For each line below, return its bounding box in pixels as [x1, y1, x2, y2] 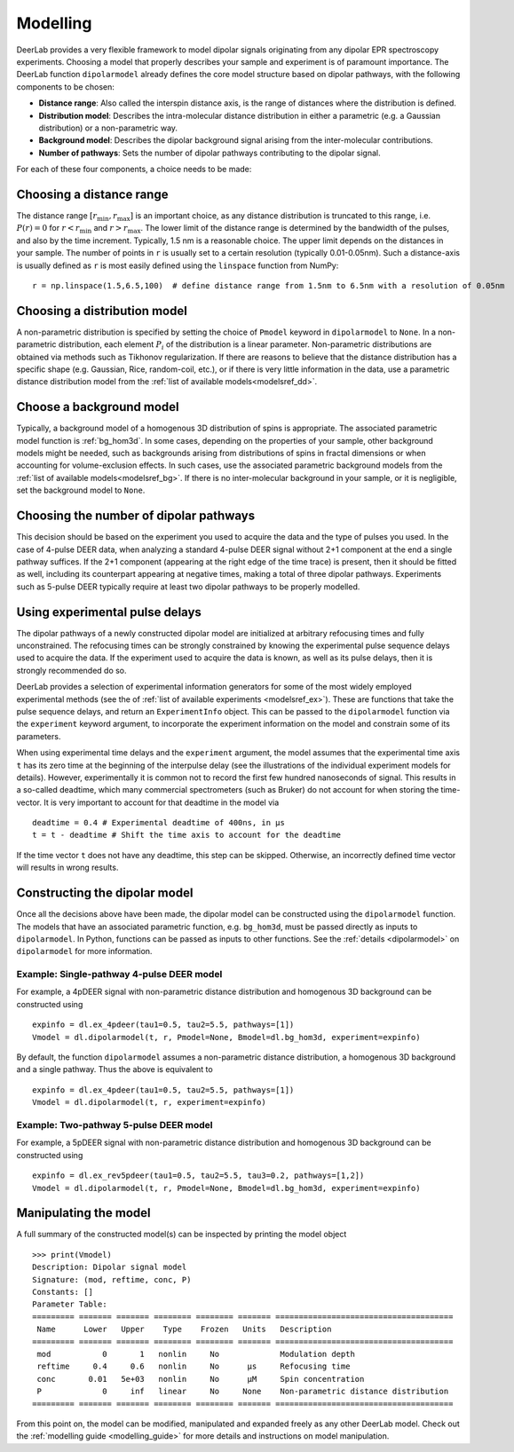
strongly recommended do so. [16, 665, 128, 675]
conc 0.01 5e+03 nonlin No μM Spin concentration [36, 1374, 365, 1384]
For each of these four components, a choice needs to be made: [16, 164, 252, 175]
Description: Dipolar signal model [32, 1262, 187, 1273]
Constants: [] [32, 1287, 93, 1297]
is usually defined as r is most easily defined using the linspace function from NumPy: [16, 260, 339, 271]
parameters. [16, 730, 61, 741]
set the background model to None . [16, 485, 146, 496]
